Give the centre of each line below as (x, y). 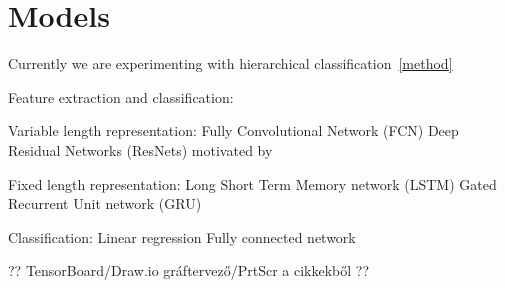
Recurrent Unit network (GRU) (105, 203)
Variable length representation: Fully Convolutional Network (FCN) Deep (233, 130)
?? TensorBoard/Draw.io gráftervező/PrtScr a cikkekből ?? (189, 270)
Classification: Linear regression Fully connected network (182, 236)
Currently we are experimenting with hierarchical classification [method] (230, 63)
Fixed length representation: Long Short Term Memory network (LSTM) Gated (252, 183)
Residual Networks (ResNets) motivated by (140, 149)
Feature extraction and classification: (121, 96)
